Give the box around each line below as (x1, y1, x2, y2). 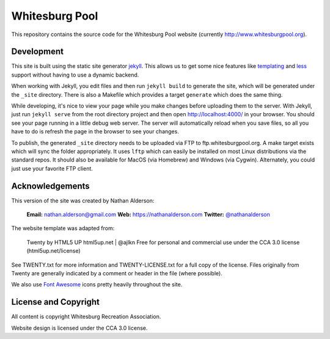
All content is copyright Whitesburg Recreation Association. (11, 313, 161, 321)
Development (11, 47, 64, 57)
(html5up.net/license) (26, 247, 81, 255)
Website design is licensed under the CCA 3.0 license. (11, 324, 148, 332)
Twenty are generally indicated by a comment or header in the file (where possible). (11, 270, 222, 277)
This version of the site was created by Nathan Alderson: (11, 196, 155, 204)
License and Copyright (11, 297, 100, 307)
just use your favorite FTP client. (11, 165, 93, 172)
